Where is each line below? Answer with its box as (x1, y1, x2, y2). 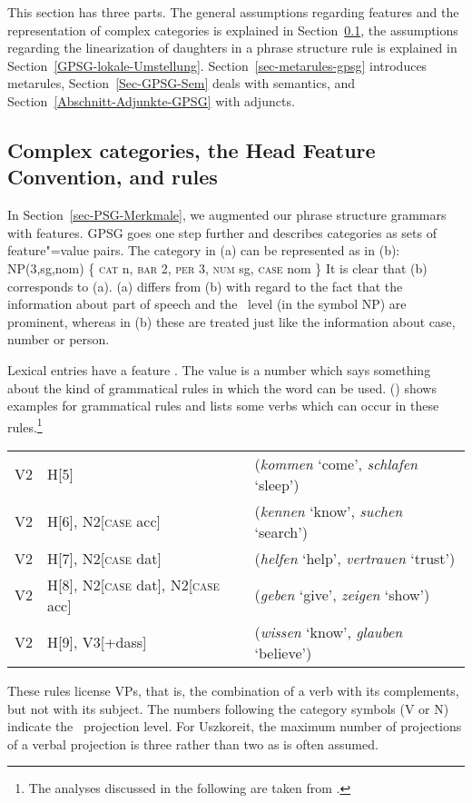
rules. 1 (7, 414, 43, 436)
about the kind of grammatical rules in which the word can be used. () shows (7, 378, 437, 397)
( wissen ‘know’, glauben (254, 620, 403, 642)
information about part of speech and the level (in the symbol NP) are (7, 294, 407, 313)
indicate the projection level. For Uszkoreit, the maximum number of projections (7, 717, 462, 736)
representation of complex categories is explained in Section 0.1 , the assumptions (7, 20, 458, 39)
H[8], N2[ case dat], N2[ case (47, 573, 220, 595)
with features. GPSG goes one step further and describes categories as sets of (7, 223, 437, 242)
